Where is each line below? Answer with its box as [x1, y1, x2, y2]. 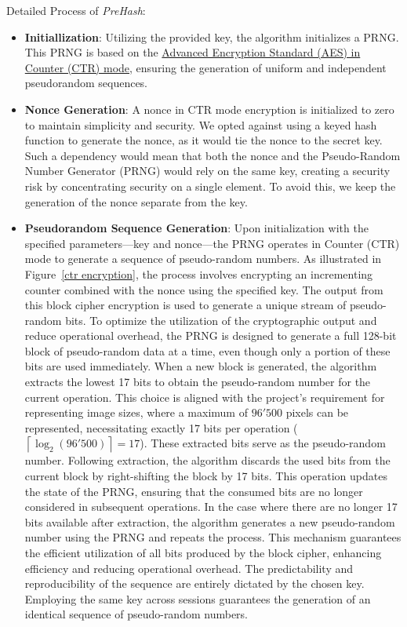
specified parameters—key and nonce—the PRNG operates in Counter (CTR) [24, 235, 400, 251]
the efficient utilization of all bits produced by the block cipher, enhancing [24, 545, 382, 560]
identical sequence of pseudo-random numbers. [24, 606, 248, 622]
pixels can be [285, 404, 349, 421]
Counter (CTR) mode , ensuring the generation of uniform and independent [24, 59, 387, 75]
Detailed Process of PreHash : [6, 2, 146, 18]
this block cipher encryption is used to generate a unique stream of [24, 297, 347, 313]
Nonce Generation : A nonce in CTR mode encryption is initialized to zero [24, 100, 394, 117]
